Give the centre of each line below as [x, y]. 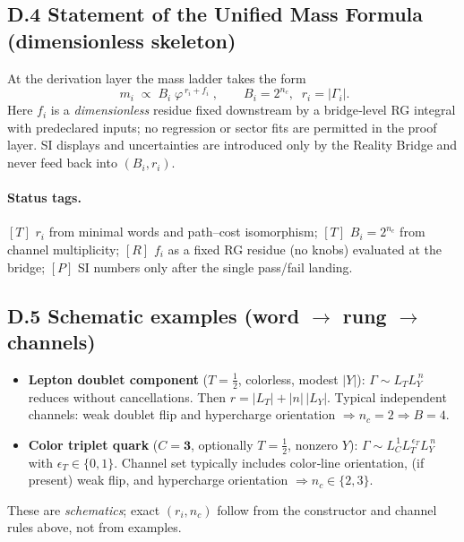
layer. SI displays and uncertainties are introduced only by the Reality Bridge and [232, 145]
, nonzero [313, 444]
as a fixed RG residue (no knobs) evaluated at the [305, 249]
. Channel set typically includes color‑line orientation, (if [269, 462]
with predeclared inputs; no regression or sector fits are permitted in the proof [222, 127]
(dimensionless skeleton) [122, 40]
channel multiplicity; [64, 249]
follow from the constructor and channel [327, 509]
